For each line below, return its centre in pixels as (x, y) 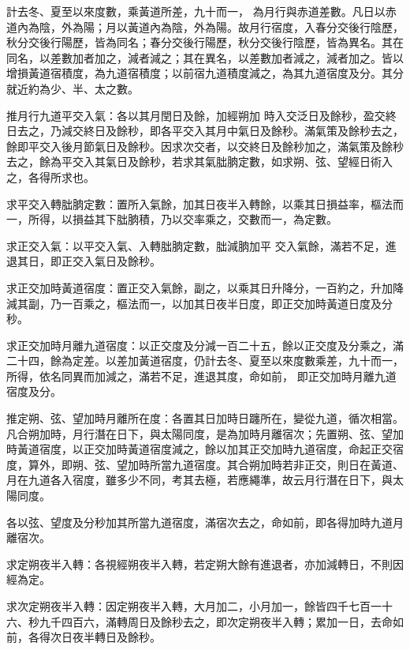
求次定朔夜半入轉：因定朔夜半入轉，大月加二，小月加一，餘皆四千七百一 (194, 606)
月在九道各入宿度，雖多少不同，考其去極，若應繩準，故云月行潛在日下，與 (199, 480)
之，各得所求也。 (50, 177)
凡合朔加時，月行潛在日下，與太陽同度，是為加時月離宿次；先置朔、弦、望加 (205, 433)
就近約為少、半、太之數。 (73, 88)
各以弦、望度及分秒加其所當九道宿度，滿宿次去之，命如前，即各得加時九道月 (205, 522)
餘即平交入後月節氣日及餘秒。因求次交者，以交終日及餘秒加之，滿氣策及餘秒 (205, 146)
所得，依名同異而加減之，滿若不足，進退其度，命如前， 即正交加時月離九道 (201, 376)
